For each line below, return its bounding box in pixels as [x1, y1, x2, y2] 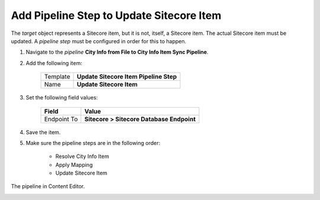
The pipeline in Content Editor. [11, 183, 85, 190]
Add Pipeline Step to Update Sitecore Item [11, 9, 222, 22]
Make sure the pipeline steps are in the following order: [25, 139, 161, 146]
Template [44, 73, 71, 81]
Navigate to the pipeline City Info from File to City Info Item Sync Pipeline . [25, 49, 209, 56]
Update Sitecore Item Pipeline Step [76, 73, 177, 81]
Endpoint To [44, 115, 78, 123]
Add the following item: [25, 59, 82, 66]
